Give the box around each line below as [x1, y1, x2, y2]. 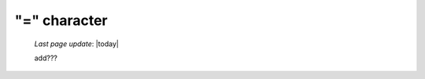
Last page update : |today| [34, 39, 120, 48]
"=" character [14, 12, 108, 29]
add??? [34, 53, 58, 63]
